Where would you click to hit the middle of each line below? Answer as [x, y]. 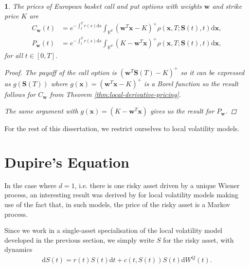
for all [14, 55]
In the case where [31, 185]
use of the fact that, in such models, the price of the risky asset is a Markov [117, 204]
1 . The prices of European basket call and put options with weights [103, 6]
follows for [20, 94]
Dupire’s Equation [67, 162]
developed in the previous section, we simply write [80, 239]
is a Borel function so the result [191, 84]
